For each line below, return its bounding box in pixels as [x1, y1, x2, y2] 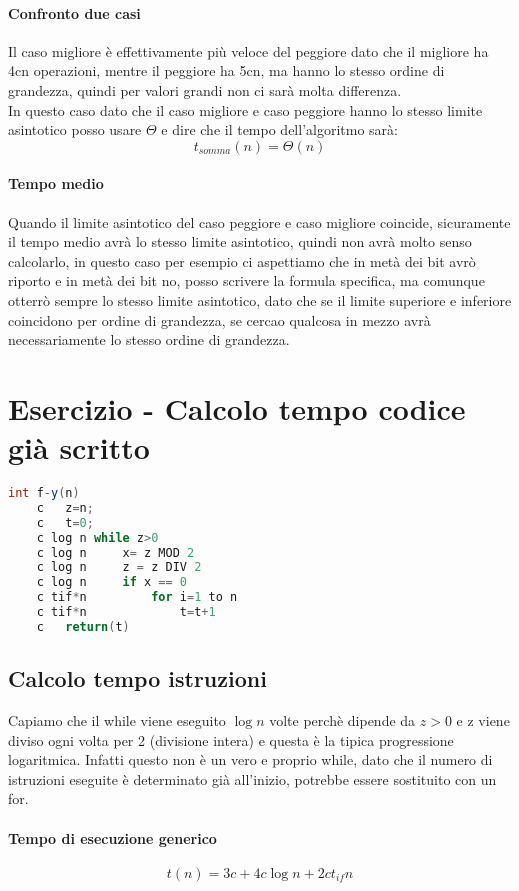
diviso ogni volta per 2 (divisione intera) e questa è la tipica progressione [8, 729, 454, 750]
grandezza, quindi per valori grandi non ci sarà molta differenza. [8, 79, 402, 100]
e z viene [456, 709, 510, 730]
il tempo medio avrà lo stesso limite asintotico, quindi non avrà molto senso [8, 231, 472, 252]
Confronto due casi [8, 2, 141, 23]
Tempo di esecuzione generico [8, 827, 217, 848]
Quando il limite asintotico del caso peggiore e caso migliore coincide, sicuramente [8, 211, 511, 232]
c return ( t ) [36, 619, 130, 634]
